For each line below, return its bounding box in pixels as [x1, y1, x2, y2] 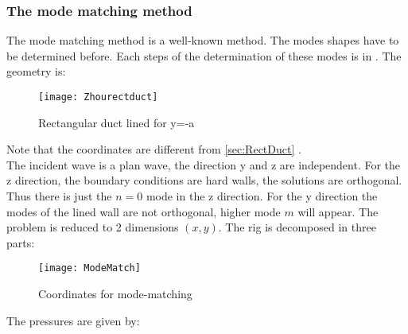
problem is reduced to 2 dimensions [6, 219, 179, 235]
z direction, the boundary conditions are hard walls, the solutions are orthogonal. [6, 172, 402, 188]
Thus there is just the [6, 188, 112, 204]
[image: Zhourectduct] [38, 91, 158, 103]
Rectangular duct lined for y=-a [38, 114, 195, 130]
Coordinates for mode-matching [38, 285, 192, 302]
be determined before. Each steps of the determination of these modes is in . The [6, 47, 402, 64]
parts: [6, 234, 35, 250]
